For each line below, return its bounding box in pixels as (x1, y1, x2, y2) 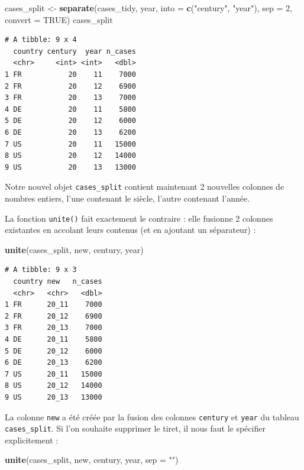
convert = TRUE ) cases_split (5, 13, 113, 25)
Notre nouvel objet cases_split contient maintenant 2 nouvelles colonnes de (5, 180, 284, 193)
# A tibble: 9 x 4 (5, 35, 77, 44)
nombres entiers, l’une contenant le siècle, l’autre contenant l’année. (5, 192, 250, 204)
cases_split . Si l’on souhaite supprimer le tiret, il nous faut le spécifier (5, 422, 266, 435)
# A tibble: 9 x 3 (5, 265, 77, 274)
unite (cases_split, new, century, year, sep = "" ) (5, 453, 179, 466)
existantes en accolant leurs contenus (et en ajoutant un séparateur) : (5, 223, 256, 236)
